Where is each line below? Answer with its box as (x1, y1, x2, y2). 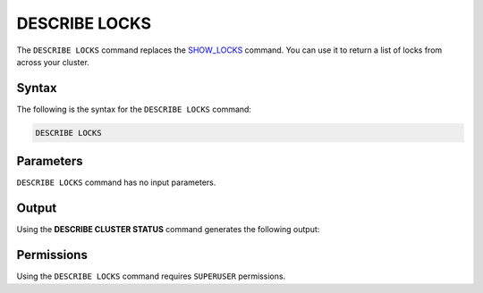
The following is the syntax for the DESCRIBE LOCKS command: (16, 104, 252, 114)
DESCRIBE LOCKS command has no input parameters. (16, 177, 216, 188)
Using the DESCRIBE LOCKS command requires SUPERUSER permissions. (16, 271, 286, 281)
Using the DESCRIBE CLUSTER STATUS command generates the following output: (16, 224, 320, 235)
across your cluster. (16, 56, 89, 67)
